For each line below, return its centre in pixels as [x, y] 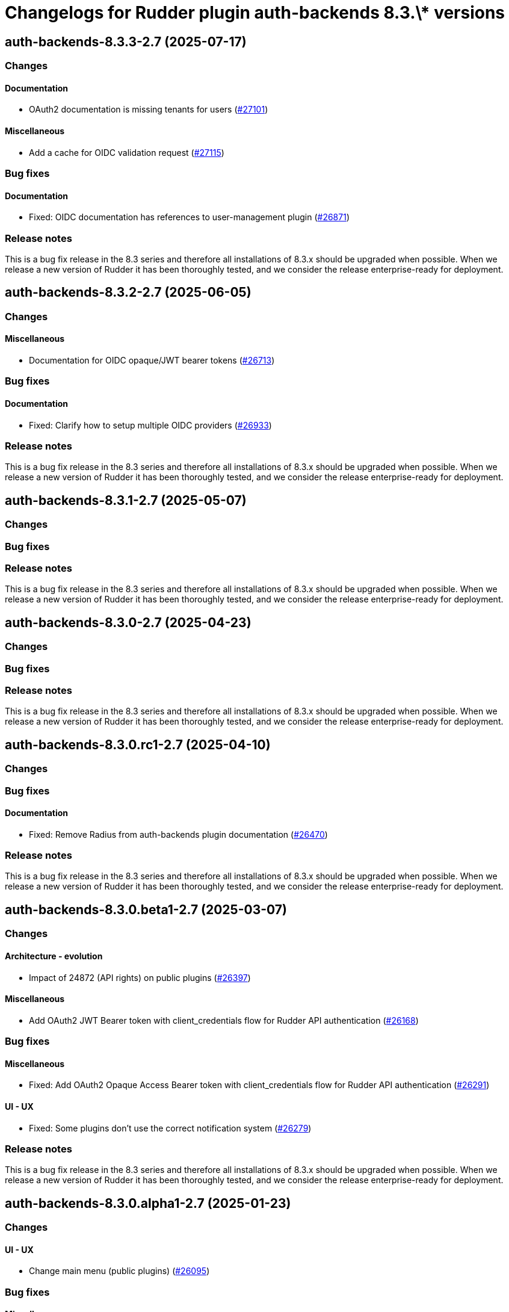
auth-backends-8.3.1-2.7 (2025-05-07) [126, 500]
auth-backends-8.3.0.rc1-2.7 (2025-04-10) [138, 744]
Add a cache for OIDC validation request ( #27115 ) [127, 152]
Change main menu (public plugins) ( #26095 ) [119, 1271]
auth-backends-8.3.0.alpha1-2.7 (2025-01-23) [148, 1203]
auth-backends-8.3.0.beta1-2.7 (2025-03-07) [146, 909]
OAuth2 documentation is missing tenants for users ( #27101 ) [149, 110]
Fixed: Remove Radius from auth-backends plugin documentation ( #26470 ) [178, 834]
